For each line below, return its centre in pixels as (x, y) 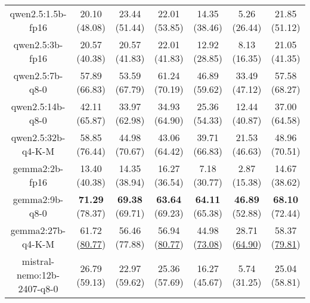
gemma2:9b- (38, 199)
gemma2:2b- (38, 168)
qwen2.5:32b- (38, 137)
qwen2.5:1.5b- (38, 13)
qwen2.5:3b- (38, 44)
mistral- (38, 261)
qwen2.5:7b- (38, 75)
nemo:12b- (38, 275)
